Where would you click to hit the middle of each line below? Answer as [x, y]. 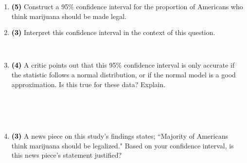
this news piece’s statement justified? [67, 155]
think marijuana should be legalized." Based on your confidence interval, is [123, 145]
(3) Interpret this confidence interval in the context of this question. [113, 32]
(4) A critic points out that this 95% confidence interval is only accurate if [123, 65]
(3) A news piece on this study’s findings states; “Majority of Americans [120, 136]
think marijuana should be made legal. [69, 16]
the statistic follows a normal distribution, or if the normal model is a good [123, 74]
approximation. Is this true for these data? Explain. [88, 84]
